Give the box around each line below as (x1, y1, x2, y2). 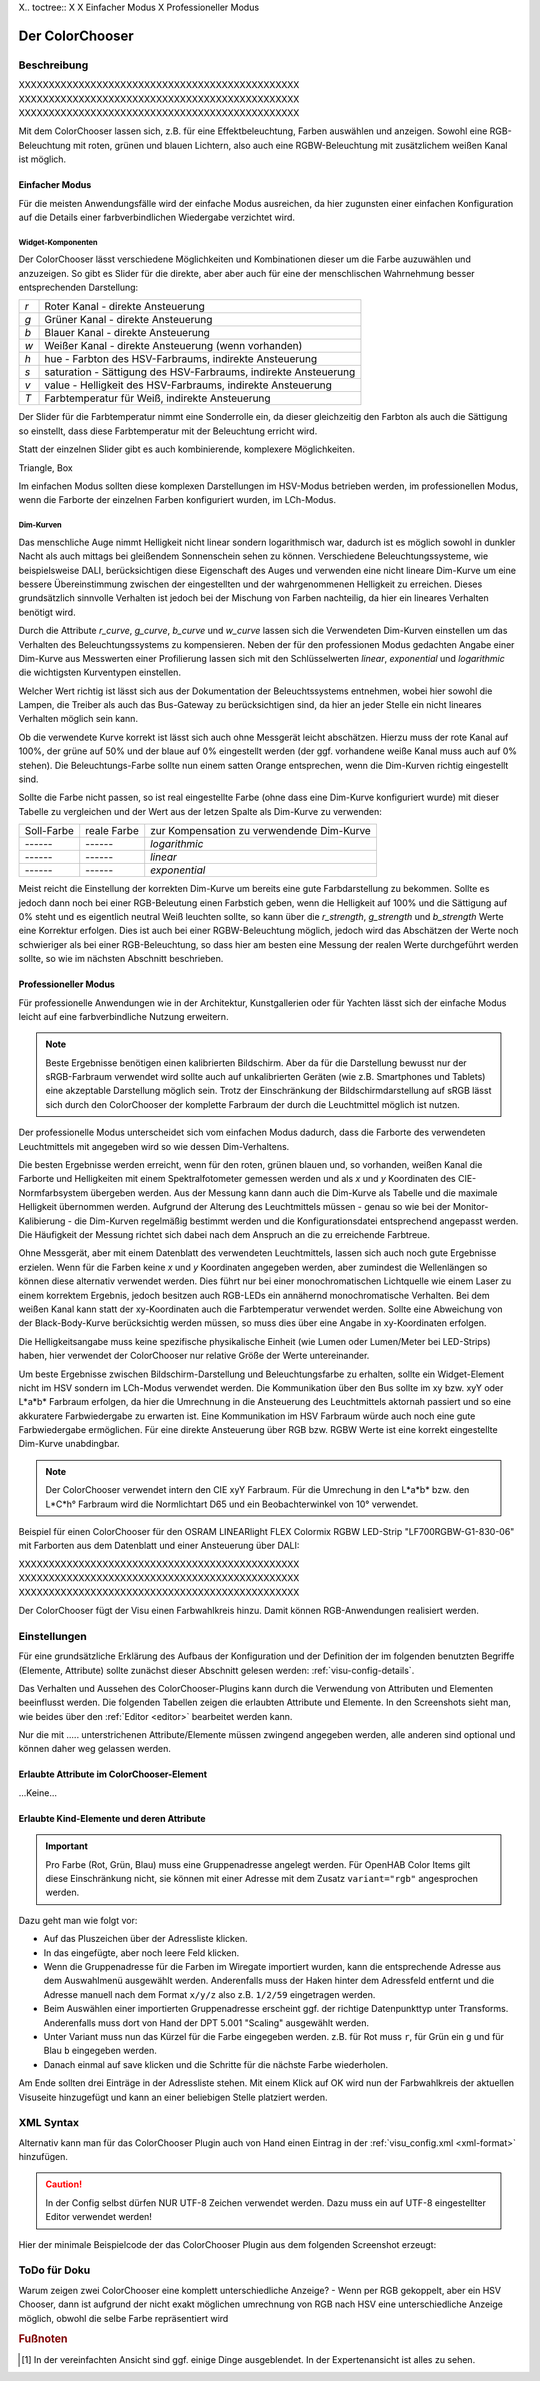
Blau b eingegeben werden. (43, 2045, 157, 2057)
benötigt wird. (18, 606, 76, 618)
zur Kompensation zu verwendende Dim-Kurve (150, 824, 372, 838)
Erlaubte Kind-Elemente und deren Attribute (18, 1812, 206, 1824)
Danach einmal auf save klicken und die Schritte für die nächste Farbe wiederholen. (43, 2058, 389, 2070)
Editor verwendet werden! (45, 2211, 152, 2223)
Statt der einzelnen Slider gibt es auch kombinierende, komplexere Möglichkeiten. (18, 443, 355, 455)
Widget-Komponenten (18, 237, 98, 247)
